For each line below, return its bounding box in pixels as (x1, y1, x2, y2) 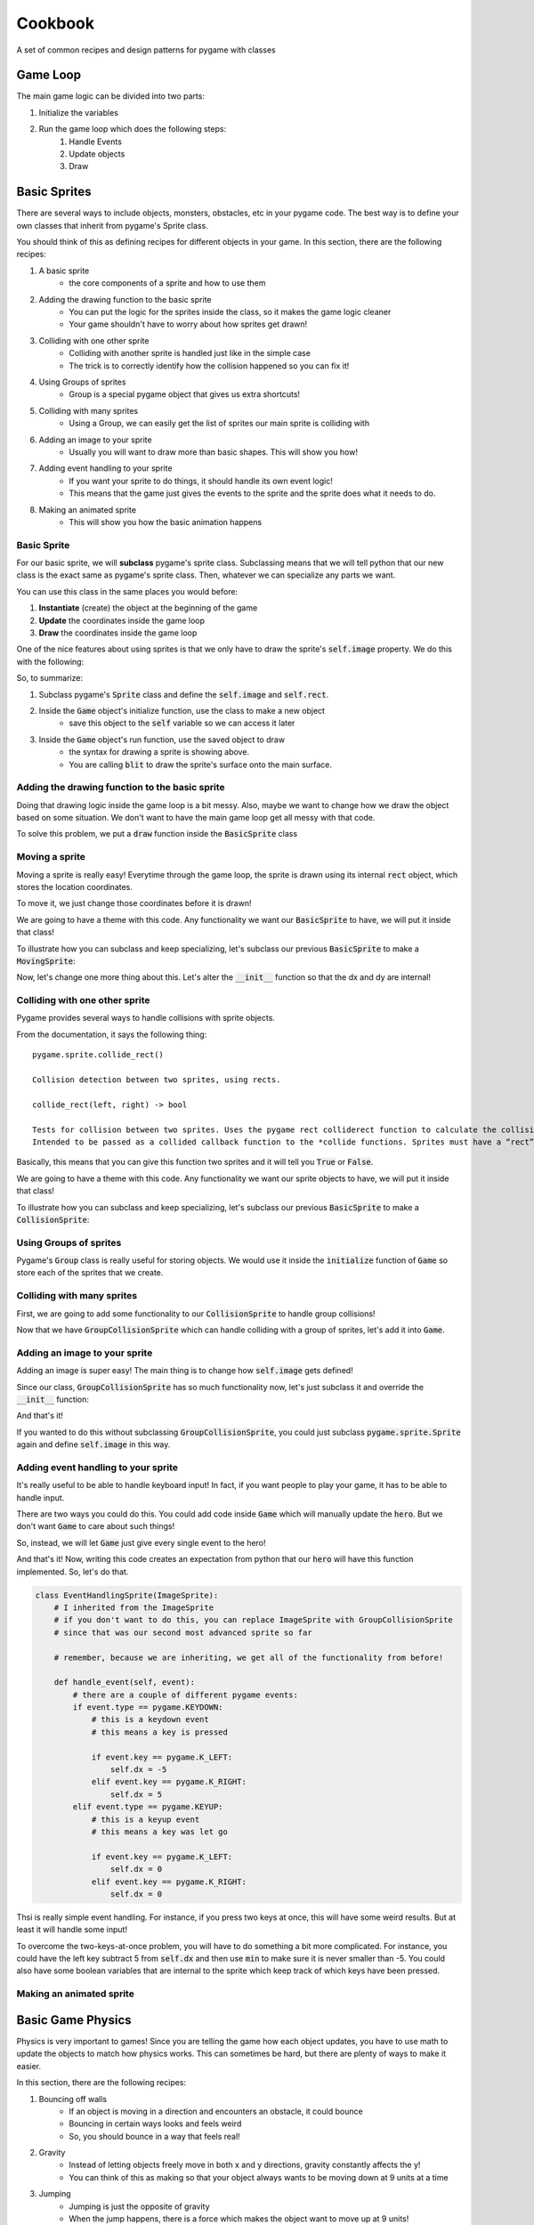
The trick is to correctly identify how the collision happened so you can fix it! (69, 360, 350, 371)
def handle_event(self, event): (53, 1678, 196, 1687)
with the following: (16, 656, 85, 667)
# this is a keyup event (91, 1814, 200, 1824)
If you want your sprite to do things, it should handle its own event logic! (69, 475, 333, 486)
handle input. (16, 1492, 65, 1503)
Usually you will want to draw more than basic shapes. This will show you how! (69, 446, 358, 457)
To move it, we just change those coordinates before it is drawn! (16, 898, 252, 909)
